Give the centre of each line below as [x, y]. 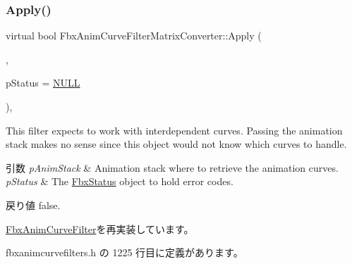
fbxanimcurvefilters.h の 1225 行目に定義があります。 [125, 252]
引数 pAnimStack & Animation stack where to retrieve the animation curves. [172, 167]
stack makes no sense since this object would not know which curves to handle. [176, 144]
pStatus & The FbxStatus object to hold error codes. [120, 181]
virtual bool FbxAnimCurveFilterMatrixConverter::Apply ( [134, 36]
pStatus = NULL [43, 83]
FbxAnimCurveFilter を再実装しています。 [100, 228]
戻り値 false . [33, 205]
